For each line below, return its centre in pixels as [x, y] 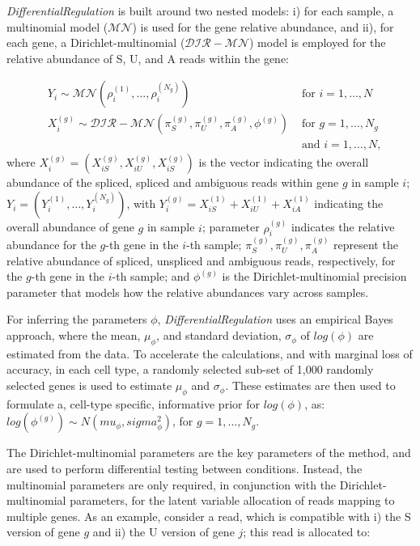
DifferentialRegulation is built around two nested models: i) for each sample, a [200, 11]
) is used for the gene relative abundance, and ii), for [263, 26]
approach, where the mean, [74, 335]
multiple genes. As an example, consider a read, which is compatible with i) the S [209, 516]
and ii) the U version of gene [163, 532]
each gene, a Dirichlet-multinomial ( [96, 42]
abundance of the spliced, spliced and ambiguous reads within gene [173, 182]
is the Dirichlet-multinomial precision [314, 276]
